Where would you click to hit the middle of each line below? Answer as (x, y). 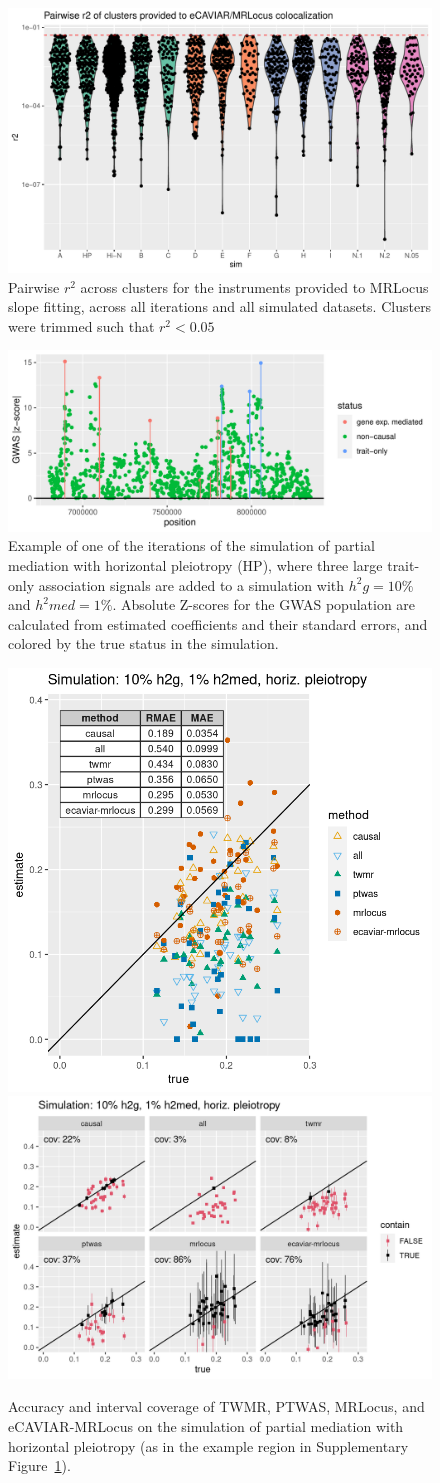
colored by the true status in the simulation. (143, 643)
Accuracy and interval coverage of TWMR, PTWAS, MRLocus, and (216, 1406)
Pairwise (34, 286)
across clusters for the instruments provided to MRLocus (254, 286)
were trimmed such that (81, 325)
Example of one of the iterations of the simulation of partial (191, 545)
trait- (403, 564)
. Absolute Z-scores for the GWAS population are (264, 604)
